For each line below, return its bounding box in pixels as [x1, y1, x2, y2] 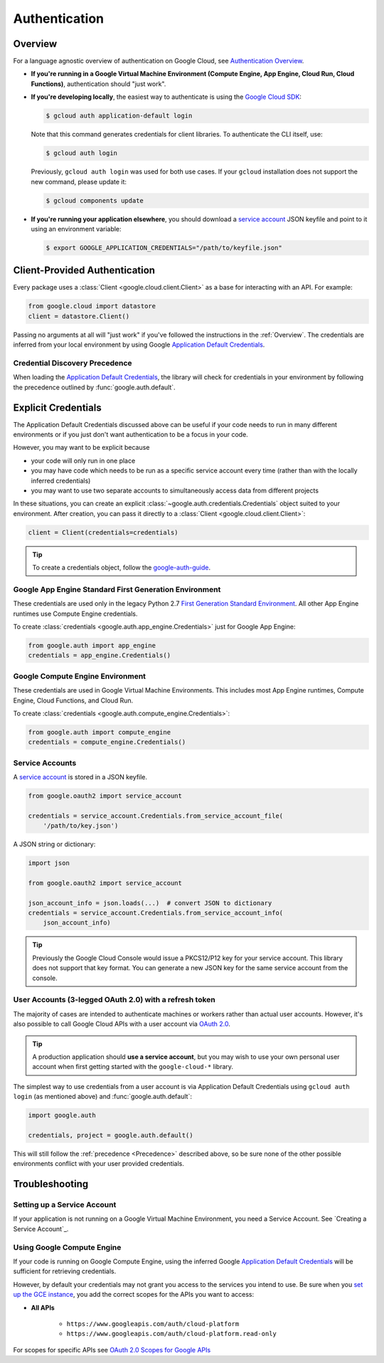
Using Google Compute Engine [13, 1242, 122, 1252]
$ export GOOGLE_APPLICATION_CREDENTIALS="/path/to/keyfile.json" [46, 243, 282, 252]
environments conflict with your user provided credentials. [13, 1159, 185, 1168]
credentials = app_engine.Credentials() [28, 651, 171, 660]
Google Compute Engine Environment [13, 671, 146, 681]
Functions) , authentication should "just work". [31, 79, 166, 88]
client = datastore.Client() [28, 312, 130, 320]
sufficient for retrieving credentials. [13, 1267, 117, 1275]
